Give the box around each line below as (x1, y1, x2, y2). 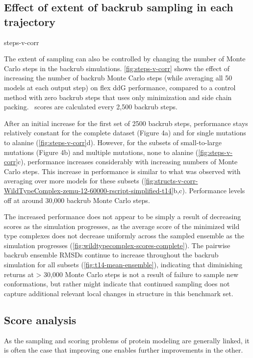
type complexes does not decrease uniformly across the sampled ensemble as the (4, 230, 244, 241)
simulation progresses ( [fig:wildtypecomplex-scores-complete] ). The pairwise (4, 240, 230, 250)
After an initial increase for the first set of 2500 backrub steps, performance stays (4, 118, 248, 128)
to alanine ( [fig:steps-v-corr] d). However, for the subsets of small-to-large (4, 137, 222, 147)
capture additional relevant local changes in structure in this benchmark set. (4, 288, 233, 298)
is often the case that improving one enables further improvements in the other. (4, 345, 243, 355)
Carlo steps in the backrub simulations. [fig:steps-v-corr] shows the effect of (4, 63, 230, 73)
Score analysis (4, 312, 76, 327)
